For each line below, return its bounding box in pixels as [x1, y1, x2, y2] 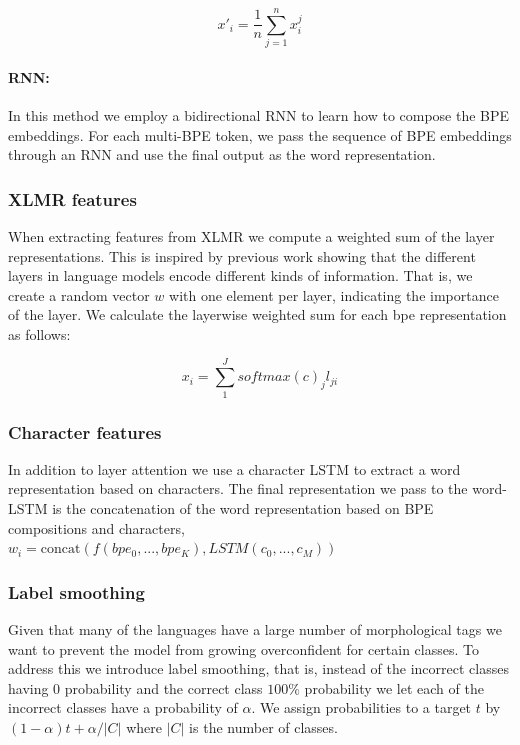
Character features [8, 419, 162, 444]
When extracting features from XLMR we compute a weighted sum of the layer [8, 225, 495, 246]
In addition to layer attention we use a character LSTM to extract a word [8, 458, 461, 479]
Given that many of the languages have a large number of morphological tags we [8, 619, 502, 640]
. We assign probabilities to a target [251, 697, 472, 718]
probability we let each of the [304, 677, 484, 698]
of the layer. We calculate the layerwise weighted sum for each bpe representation [8, 304, 507, 325]
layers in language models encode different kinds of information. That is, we [8, 265, 473, 286]
